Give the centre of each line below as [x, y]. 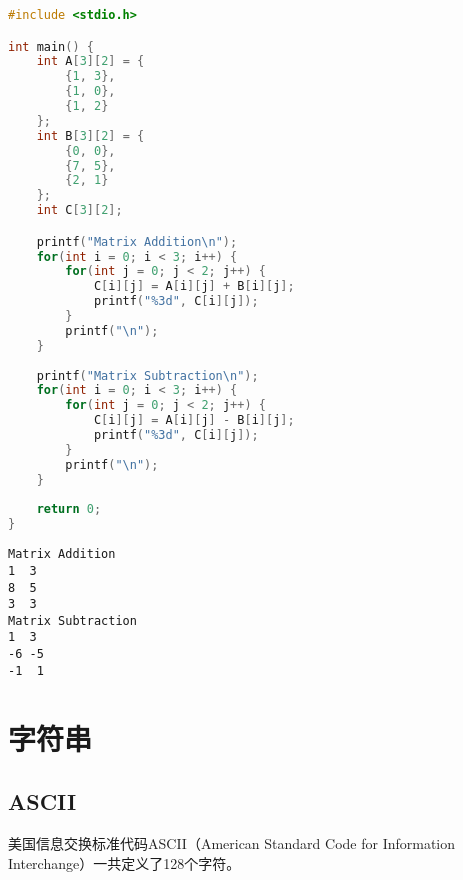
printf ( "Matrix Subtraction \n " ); [147, 375]
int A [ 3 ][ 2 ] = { [90, 61]
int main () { [51, 46]
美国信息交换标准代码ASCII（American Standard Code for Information [232, 843]
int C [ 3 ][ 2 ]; [79, 210]
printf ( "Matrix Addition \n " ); [137, 241]
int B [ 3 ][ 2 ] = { [90, 135]
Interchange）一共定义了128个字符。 [124, 862]
